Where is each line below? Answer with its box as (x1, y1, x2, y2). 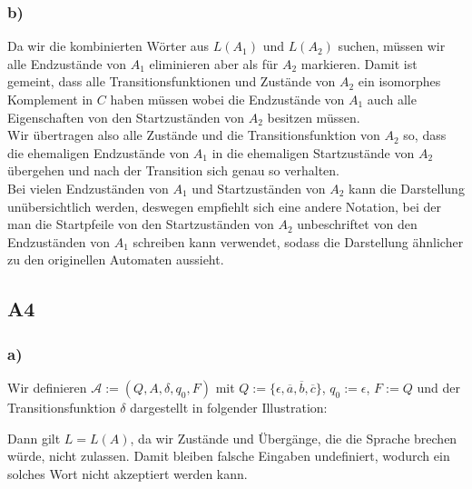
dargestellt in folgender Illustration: (130, 397, 328, 416)
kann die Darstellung (349, 178, 465, 197)
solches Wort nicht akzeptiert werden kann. (7, 464, 248, 483)
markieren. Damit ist (300, 54, 418, 73)
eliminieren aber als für (149, 54, 279, 73)
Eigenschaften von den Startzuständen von (7, 107, 244, 126)
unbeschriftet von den (297, 215, 418, 234)
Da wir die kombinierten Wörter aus (7, 36, 210, 55)
